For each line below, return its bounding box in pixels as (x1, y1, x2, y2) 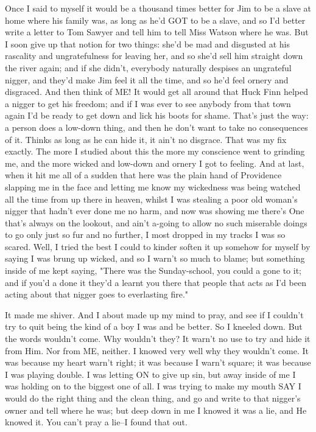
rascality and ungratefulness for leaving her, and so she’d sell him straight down (5, 49, 303, 62)
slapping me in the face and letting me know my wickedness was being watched (5, 180, 301, 193)
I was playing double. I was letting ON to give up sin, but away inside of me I (5, 368, 296, 380)
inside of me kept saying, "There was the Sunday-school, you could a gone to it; (5, 264, 302, 277)
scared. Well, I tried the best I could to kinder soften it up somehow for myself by (5, 240, 311, 253)
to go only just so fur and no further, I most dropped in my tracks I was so (5, 228, 286, 241)
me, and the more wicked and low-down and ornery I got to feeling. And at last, (5, 156, 304, 169)
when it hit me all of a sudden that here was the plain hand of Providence (5, 169, 282, 181)
